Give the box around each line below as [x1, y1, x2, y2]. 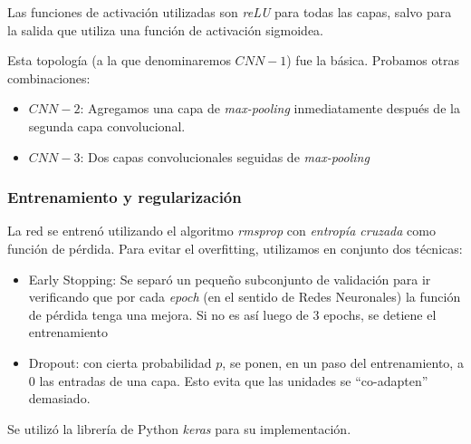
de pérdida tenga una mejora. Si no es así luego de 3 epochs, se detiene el [28, 304, 437, 323]
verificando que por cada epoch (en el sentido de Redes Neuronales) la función [28, 287, 461, 306]
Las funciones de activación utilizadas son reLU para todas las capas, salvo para [7, 3, 452, 21]
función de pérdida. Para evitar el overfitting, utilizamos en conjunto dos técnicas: [7, 238, 463, 257]
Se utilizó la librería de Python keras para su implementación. [7, 419, 351, 438]
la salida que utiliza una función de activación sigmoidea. [7, 20, 324, 39]
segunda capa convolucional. [28, 116, 186, 135]
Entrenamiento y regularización [7, 186, 242, 208]
